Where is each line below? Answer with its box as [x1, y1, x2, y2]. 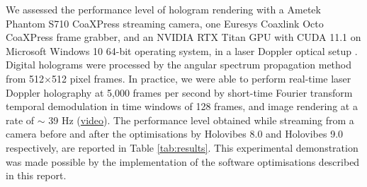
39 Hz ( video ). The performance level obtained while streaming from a [48, 112, 354, 127]
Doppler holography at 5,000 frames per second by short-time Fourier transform [6, 85, 353, 99]
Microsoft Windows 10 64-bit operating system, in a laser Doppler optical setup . [6, 43, 358, 58]
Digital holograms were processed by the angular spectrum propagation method [6, 57, 352, 72]
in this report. [6, 168, 67, 183]
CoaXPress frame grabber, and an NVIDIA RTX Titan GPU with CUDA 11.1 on [6, 30, 361, 44]
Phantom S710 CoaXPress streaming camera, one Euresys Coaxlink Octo [6, 16, 324, 30]
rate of [6, 112, 35, 127]
